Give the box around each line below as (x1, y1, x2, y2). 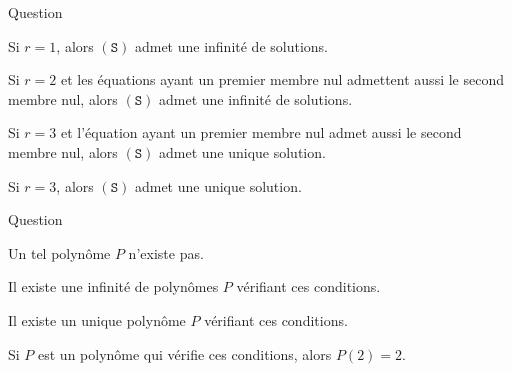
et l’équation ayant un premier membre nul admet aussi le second (60, 122, 462, 143)
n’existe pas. (128, 242, 204, 263)
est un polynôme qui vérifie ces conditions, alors (38, 343, 332, 364)
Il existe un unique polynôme (8, 309, 186, 330)
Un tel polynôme (8, 242, 111, 263)
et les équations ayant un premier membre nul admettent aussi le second (60, 69, 504, 90)
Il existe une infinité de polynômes (8, 276, 219, 297)
